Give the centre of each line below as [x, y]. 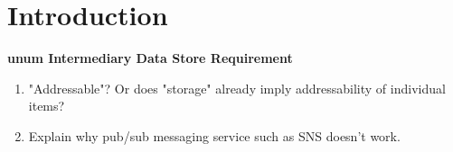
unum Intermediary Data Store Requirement [150, 58]
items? [47, 106]
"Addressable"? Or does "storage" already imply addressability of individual [237, 88]
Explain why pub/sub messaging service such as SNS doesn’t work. [214, 135]
